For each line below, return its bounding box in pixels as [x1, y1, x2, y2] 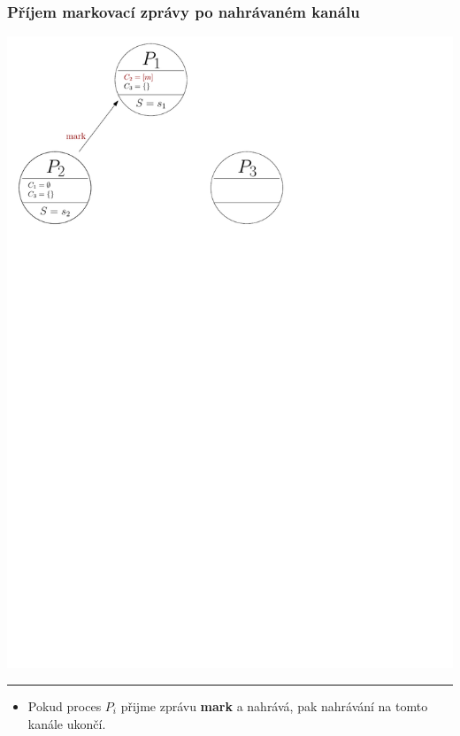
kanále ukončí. [27, 714, 106, 732]
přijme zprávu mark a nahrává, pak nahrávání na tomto [120, 696, 428, 715]
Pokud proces [27, 696, 102, 715]
